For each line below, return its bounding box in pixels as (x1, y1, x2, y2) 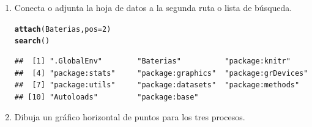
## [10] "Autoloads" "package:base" (14, 92, 199, 101)
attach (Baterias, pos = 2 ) (14, 24, 111, 34)
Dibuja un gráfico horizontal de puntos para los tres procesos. (14, 111, 245, 123)
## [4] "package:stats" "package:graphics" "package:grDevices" (14, 68, 308, 78)
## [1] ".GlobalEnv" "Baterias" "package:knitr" (14, 56, 291, 65)
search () (14, 37, 50, 46)
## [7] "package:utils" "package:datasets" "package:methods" (14, 81, 300, 90)
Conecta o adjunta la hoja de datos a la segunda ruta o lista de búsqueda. (14, 1, 292, 13)
